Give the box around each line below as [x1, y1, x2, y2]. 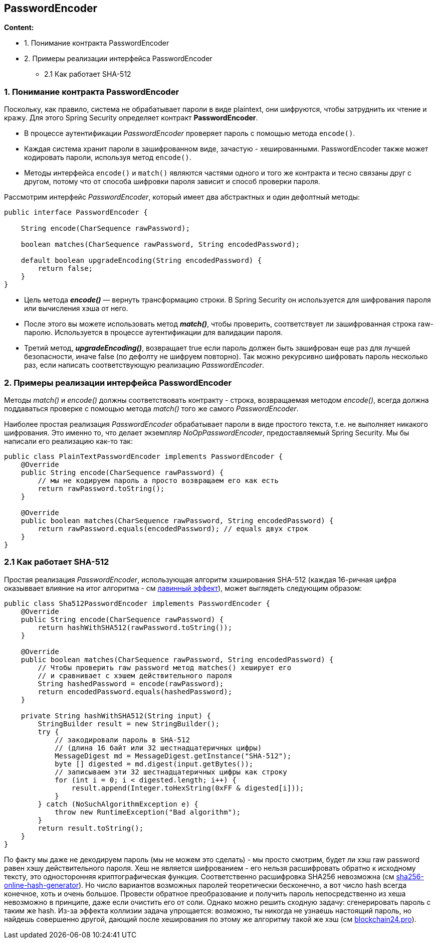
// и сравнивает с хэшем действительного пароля [38, 671, 233, 680]
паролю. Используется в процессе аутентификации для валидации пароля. [24, 328, 283, 337]
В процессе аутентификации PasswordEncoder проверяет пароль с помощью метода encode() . [24, 129, 355, 138]
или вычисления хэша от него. [24, 304, 128, 313]
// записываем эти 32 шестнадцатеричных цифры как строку [55, 767, 287, 776]
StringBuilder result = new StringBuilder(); [38, 719, 220, 728]
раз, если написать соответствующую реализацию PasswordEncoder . [24, 361, 264, 370]
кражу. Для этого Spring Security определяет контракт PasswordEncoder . [4, 113, 258, 122]
